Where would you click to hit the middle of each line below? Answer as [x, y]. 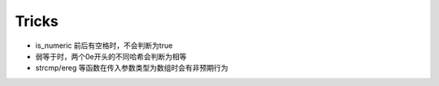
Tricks [37, 21]
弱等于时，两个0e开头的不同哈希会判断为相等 [111, 56]
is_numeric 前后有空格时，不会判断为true [104, 45]
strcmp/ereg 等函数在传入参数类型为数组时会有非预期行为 [132, 68]
